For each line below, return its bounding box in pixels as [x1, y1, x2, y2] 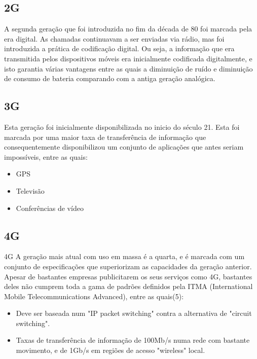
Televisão [16, 185, 45, 196]
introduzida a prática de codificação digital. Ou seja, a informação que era [4, 43, 235, 54]
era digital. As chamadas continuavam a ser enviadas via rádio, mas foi [4, 33, 225, 44]
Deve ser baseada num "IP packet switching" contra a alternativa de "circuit [16, 308, 252, 318]
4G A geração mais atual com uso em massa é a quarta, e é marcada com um [4, 251, 245, 262]
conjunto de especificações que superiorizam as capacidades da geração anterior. [4, 261, 252, 271]
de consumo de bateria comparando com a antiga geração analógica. [4, 73, 215, 84]
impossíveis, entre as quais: [4, 151, 88, 162]
